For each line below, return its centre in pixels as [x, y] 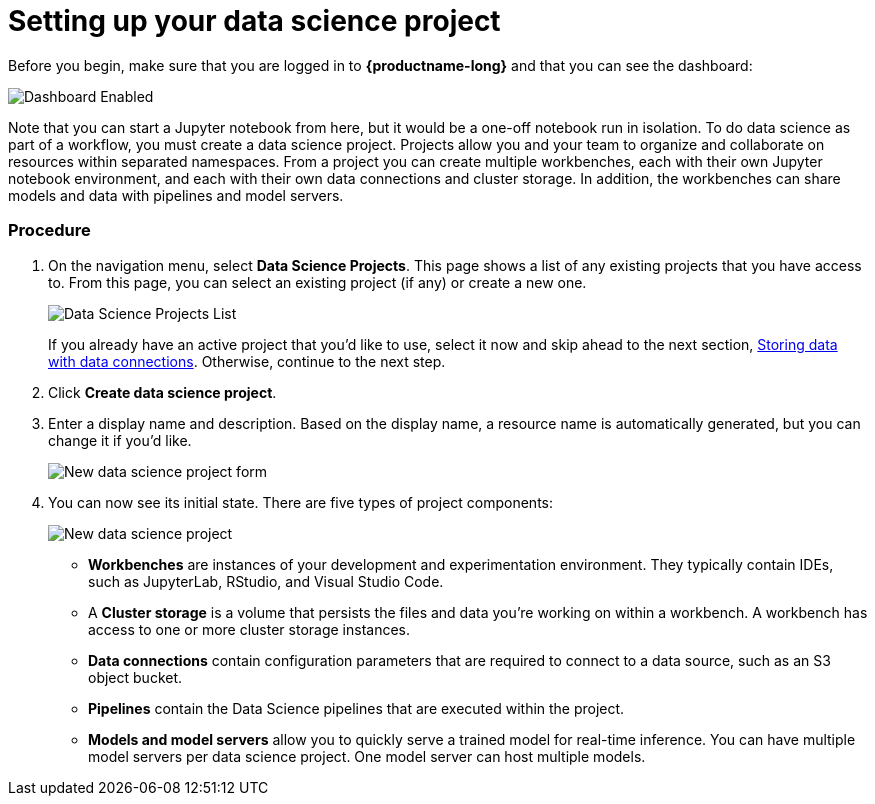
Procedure [49, 230]
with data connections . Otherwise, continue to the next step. [247, 361]
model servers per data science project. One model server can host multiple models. [367, 756]
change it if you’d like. [120, 440]
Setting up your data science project [254, 21]
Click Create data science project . [162, 392]
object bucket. [135, 677]
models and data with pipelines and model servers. [176, 195]
